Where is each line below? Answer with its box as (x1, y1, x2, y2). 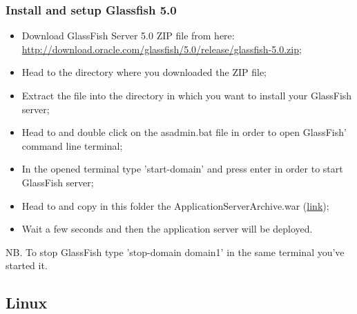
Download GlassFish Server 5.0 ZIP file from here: (21, 28, 235, 43)
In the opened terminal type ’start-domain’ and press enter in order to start (21, 161, 343, 176)
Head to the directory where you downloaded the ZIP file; (21, 65, 267, 79)
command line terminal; (21, 138, 123, 153)
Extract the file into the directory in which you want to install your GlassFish (21, 88, 352, 102)
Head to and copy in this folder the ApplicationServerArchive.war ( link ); (21, 198, 329, 213)
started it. (6, 258, 48, 273)
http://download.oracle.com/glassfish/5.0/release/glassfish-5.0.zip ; (21, 41, 302, 56)
